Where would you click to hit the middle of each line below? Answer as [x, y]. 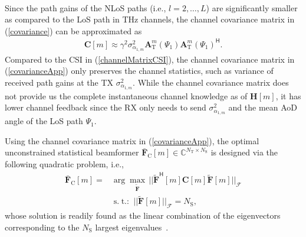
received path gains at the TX [59, 82]
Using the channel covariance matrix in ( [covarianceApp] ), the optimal [132, 140]
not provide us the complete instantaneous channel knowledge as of [126, 95]
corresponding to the [42, 227]
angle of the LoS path [44, 121]
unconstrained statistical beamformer [72, 152]
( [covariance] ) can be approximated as [73, 30]
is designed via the [244, 152]
